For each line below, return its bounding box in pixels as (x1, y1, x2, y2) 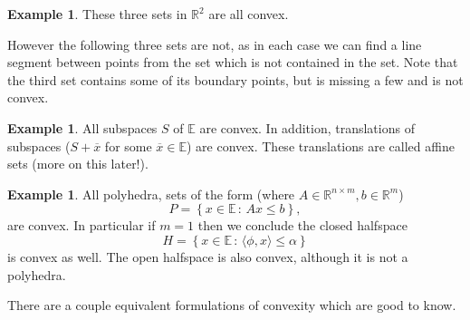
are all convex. (208, 5, 289, 23)
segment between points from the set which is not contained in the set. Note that (7, 53, 458, 72)
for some (104, 136, 152, 155)
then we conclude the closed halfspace (197, 216, 408, 235)
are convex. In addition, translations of (199, 118, 415, 137)
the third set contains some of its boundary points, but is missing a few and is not (7, 70, 464, 89)
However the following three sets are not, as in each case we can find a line (7, 34, 422, 53)
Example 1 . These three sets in (7, 5, 187, 23)
